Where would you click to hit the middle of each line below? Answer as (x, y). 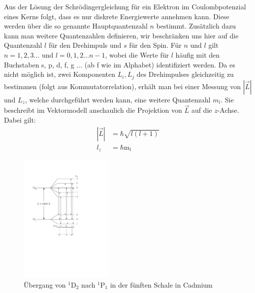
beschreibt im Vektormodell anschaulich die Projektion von (93, 110)
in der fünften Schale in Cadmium (161, 284)
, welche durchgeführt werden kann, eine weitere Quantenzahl (118, 99)
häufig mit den (198, 54)
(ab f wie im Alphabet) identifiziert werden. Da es (160, 64)
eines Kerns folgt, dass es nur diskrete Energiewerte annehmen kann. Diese (117, 16)
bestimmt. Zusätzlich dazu (196, 26)
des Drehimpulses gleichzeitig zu (185, 74)
